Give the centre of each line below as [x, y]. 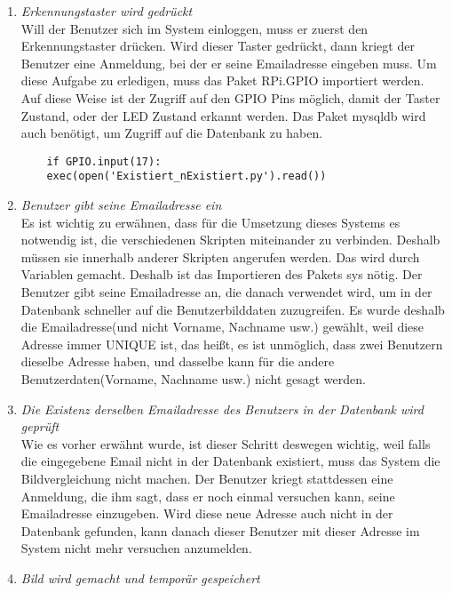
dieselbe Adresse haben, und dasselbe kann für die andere [178, 361]
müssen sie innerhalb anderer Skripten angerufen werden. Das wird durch [220, 256]
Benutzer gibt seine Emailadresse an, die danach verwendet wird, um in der [226, 292]
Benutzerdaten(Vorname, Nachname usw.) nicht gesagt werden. [193, 379]
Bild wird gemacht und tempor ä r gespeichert [140, 577]
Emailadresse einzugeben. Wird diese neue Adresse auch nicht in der [207, 513]
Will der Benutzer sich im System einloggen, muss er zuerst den [194, 28]
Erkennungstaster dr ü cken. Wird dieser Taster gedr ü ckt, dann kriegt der [218, 46]
